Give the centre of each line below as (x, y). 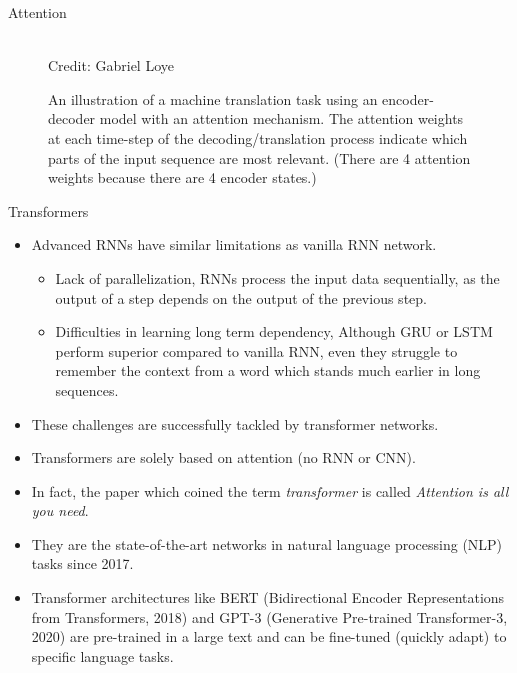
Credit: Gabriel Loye (111, 65)
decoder (72, 118)
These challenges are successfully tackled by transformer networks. (235, 423)
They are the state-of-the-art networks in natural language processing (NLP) (267, 543)
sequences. (87, 389)
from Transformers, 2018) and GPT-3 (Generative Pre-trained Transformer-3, (269, 616)
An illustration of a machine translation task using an (213, 98)
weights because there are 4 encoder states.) (182, 177)
